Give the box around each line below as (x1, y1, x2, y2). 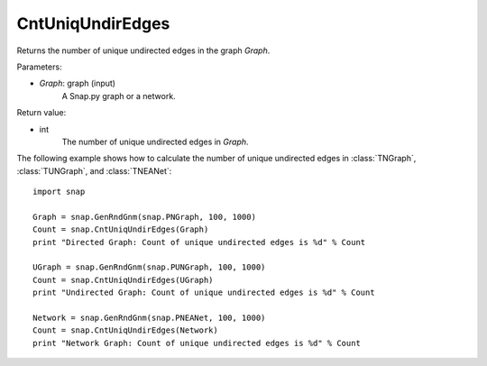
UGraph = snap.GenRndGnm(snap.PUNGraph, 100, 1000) (32, 262, 266, 272)
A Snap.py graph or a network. (61, 90, 176, 101)
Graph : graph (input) (39, 78, 116, 89)
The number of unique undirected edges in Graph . (61, 136, 249, 147)
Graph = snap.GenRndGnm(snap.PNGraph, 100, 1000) (32, 212, 257, 222)
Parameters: (16, 61, 62, 72)
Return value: (16, 107, 67, 118)
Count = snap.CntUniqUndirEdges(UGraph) (32, 275, 214, 285)
